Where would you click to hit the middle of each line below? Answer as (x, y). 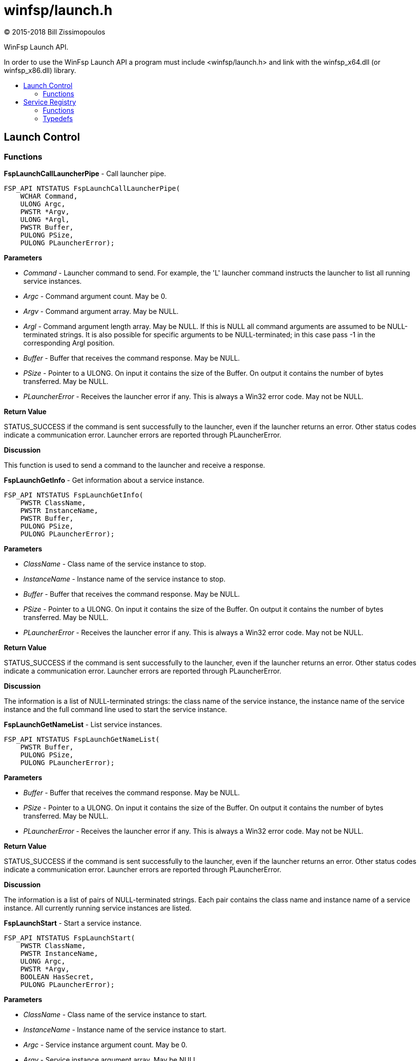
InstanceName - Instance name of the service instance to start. (125, 1029)
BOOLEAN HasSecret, (57, 977)
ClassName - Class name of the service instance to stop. (115, 564)
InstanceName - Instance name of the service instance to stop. (124, 579)
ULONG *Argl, (45, 219)
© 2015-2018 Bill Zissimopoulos (55, 32)
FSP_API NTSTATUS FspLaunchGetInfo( (74, 495)
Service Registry (50, 102)
